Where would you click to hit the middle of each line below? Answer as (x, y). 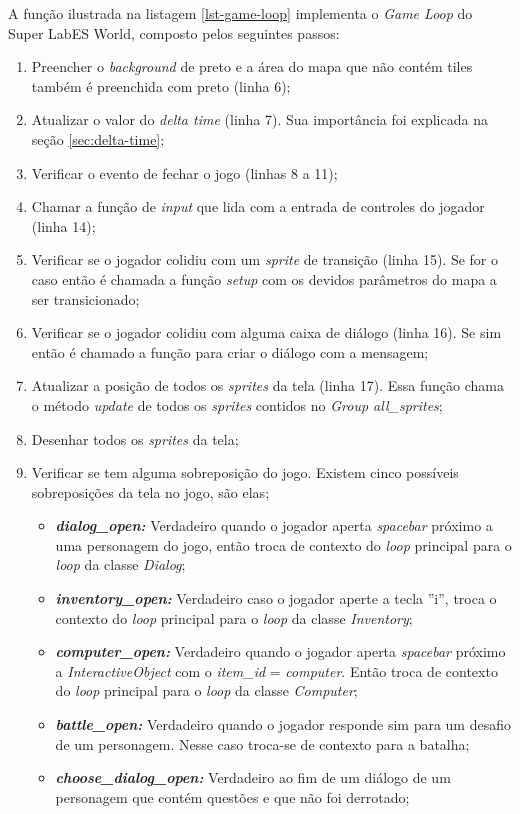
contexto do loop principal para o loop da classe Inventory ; (234, 617)
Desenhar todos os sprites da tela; (135, 438)
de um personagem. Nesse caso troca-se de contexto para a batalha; (262, 743)
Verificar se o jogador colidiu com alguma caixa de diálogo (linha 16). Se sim (266, 332)
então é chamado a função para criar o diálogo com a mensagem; (230, 351)
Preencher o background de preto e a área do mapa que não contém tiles (252, 66)
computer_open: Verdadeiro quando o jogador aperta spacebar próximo (280, 651)
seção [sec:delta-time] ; (98, 138)
